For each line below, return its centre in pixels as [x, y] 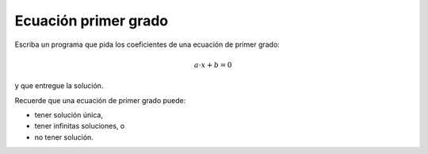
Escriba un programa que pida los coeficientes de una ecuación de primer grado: [147, 44]
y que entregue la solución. [59, 86]
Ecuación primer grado [92, 21]
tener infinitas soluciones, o [80, 126]
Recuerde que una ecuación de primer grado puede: [100, 100]
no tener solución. [64, 137]
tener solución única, [69, 114]
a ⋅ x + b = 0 [213, 65]
